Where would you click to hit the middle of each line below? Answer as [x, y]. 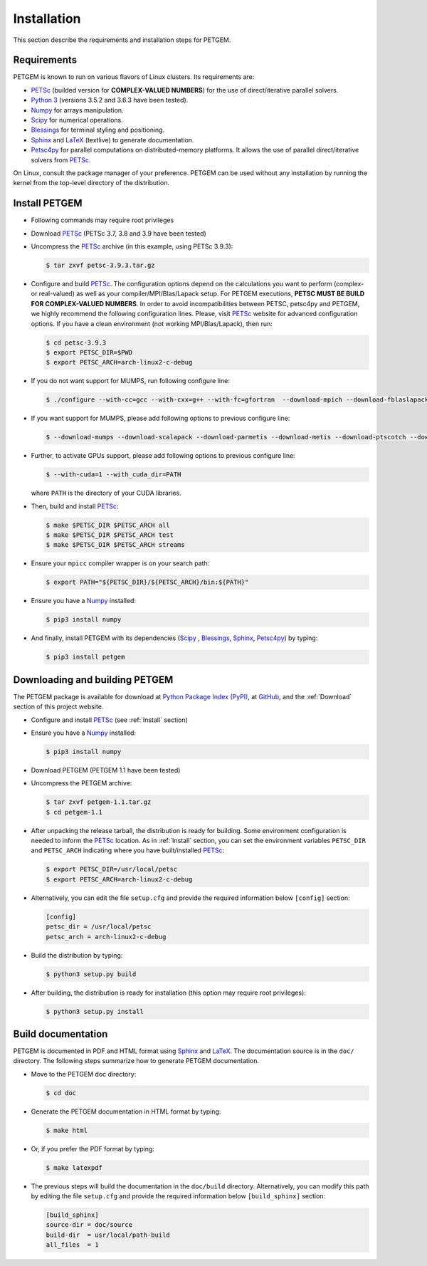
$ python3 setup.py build [91, 974]
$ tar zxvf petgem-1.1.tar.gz [99, 802]
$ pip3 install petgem [85, 657]
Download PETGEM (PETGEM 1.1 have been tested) [106, 770]
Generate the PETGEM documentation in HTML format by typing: [126, 1111]
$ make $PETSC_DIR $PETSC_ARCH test [110, 535]
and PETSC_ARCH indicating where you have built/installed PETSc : [128, 850]
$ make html [67, 1130]
